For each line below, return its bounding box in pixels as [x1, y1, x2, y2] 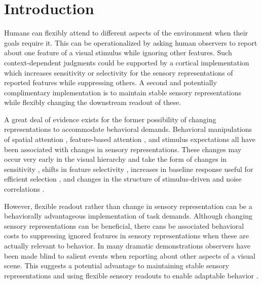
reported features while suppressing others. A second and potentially [4, 77, 217, 88]
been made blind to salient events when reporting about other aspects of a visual [4, 250, 255, 261]
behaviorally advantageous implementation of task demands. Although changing [4, 210, 252, 221]
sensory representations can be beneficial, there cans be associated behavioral [4, 220, 244, 231]
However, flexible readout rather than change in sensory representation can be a [4, 200, 252, 211]
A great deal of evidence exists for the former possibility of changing [4, 114, 216, 124]
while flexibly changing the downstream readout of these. [4, 97, 181, 108]
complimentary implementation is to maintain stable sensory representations [4, 87, 242, 97]
